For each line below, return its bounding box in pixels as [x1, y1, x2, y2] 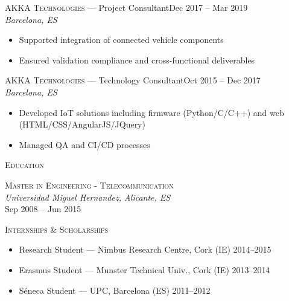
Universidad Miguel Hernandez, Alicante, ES [5, 190, 171, 203]
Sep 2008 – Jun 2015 [5, 202, 81, 215]
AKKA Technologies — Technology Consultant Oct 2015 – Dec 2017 [5, 74, 261, 86]
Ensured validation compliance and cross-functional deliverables [19, 53, 255, 66]
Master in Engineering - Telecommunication [5, 178, 174, 191]
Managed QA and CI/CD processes [19, 138, 150, 150]
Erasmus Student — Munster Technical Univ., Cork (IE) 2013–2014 [19, 263, 270, 276]
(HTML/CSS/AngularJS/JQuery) [19, 118, 145, 131]
